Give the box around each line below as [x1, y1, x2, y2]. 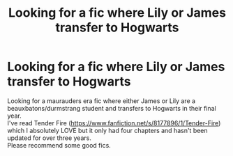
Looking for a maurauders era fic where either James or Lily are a [7, 96, 196, 105]
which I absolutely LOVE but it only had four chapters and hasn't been [7, 126, 208, 134]
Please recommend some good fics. [7, 141, 112, 149]
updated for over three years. [7, 134, 92, 142]
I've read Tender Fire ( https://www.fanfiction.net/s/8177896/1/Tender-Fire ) [7, 118, 221, 127]
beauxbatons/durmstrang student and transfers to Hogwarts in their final [7, 104, 216, 112]
